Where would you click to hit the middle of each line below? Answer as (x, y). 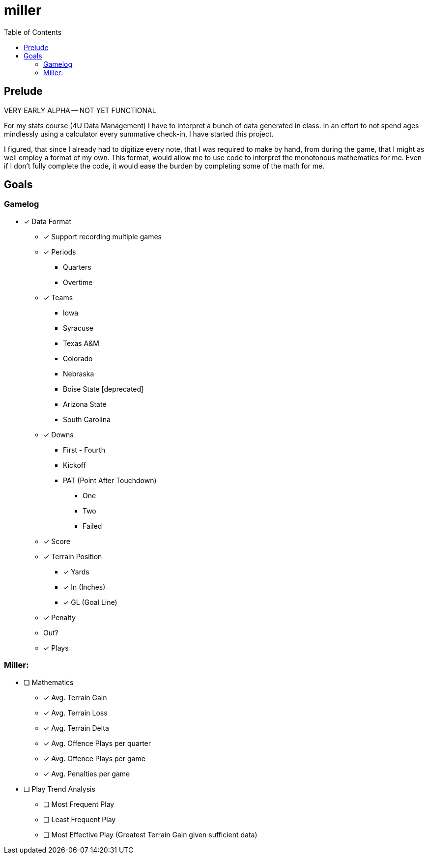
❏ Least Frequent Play (80, 819)
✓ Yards (76, 572)
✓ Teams (58, 297)
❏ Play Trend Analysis (59, 789)
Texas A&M (81, 343)
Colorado (78, 358)
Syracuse (78, 328)
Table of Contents (33, 32)
